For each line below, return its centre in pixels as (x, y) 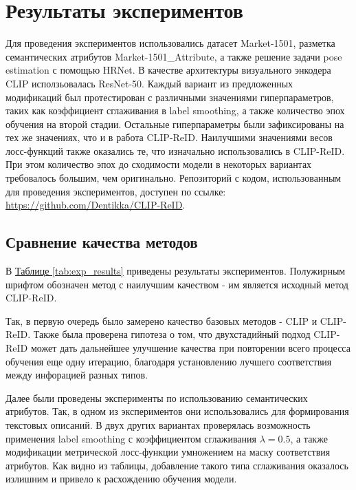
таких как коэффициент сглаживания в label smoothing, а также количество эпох (175, 110)
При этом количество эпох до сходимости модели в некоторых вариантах (159, 164)
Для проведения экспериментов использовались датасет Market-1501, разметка (170, 43)
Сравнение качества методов (102, 242)
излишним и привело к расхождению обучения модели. (121, 479)
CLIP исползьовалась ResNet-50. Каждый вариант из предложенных (149, 83)
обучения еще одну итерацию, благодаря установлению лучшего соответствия (169, 361)
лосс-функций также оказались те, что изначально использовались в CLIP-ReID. (175, 150)
